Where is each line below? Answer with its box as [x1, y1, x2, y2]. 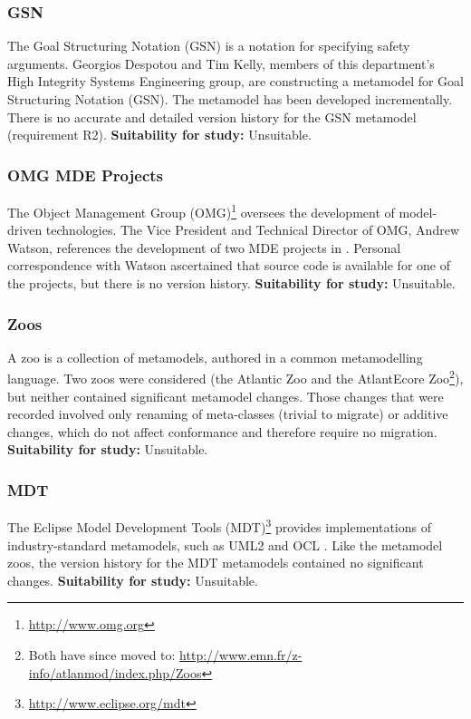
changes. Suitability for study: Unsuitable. [7, 570, 258, 589]
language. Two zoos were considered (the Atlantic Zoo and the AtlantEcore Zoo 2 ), [7, 366, 464, 388]
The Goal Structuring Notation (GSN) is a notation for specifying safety [7, 36, 410, 55]
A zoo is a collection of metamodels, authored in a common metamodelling [7, 347, 423, 366]
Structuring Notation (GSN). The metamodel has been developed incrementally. [7, 90, 453, 108]
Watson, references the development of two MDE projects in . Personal [7, 238, 401, 257]
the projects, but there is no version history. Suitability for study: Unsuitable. [7, 274, 456, 293]
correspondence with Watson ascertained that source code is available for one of [7, 256, 451, 275]
